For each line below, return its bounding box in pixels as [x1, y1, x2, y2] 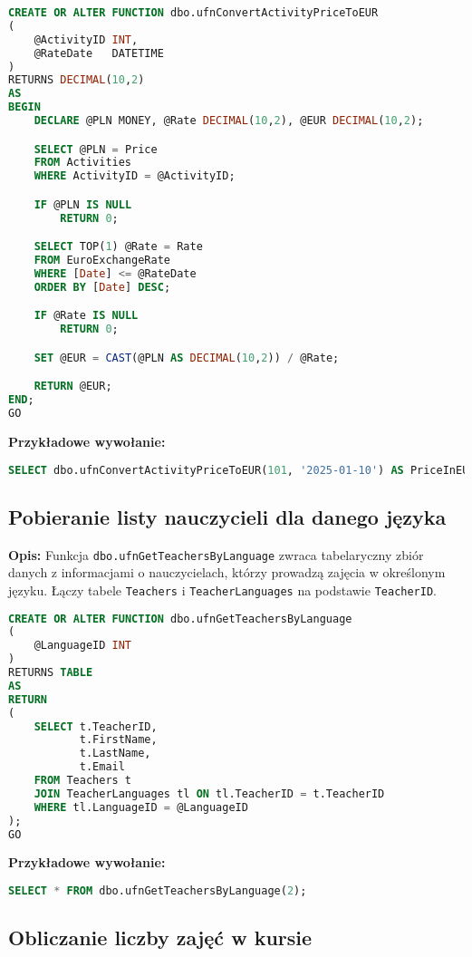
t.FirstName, [79, 733, 158, 747]
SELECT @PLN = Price [34, 142, 158, 156]
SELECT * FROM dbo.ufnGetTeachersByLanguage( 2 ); [8, 884, 307, 897]
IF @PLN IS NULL [34, 198, 132, 211]
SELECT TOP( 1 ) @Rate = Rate [34, 240, 203, 254]
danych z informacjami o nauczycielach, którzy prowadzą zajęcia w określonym [8, 563, 446, 582]
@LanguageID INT [34, 639, 132, 652]
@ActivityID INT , [34, 33, 139, 46]
